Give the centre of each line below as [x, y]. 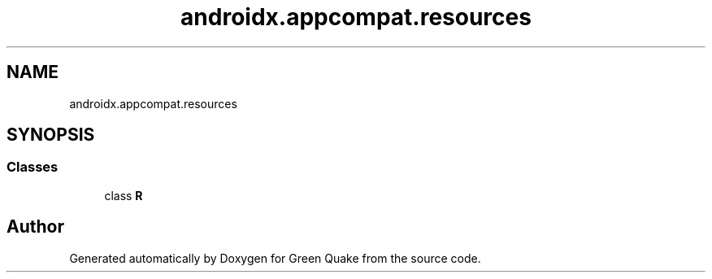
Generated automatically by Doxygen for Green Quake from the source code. [275, 258]
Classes [33, 167]
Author [35, 227]
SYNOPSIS [51, 135]
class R [124, 195]
